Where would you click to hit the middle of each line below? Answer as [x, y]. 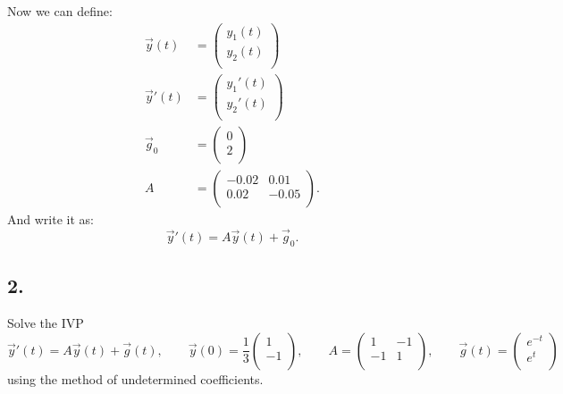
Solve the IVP [46, 323]
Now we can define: [60, 11]
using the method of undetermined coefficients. [135, 378]
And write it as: [50, 219]
